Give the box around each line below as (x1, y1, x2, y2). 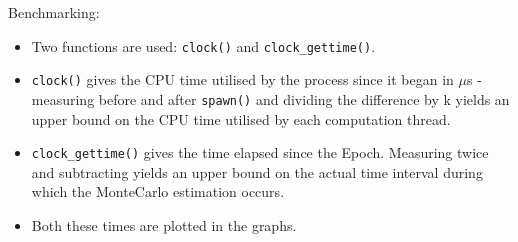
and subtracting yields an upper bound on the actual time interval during (31, 161, 483, 182)
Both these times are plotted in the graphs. (31, 215, 297, 235)
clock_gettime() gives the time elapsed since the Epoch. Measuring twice (31, 142, 489, 163)
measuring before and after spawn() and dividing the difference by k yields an (31, 88, 510, 109)
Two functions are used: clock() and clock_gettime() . (31, 35, 376, 56)
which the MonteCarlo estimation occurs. (31, 181, 285, 202)
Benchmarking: (8, 2, 100, 22)
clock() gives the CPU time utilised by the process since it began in (31, 69, 454, 90)
